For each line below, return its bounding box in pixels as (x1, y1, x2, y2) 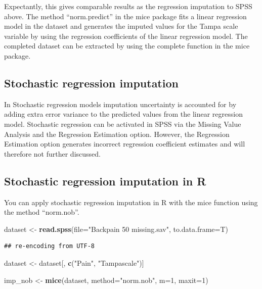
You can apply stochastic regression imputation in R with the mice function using (4, 197, 258, 207)
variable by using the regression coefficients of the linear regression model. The (4, 30, 248, 41)
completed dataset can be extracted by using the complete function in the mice (4, 40, 250, 51)
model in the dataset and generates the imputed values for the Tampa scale (4, 21, 238, 31)
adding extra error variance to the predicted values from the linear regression (4, 109, 243, 119)
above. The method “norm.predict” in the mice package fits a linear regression (4, 11, 247, 21)
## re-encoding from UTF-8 (4, 243, 95, 250)
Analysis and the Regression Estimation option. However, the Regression (4, 128, 230, 139)
